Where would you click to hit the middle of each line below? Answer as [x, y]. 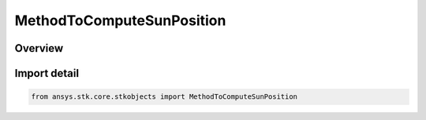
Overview [39, 48]
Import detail [47, 73]
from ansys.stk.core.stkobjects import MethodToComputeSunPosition [164, 97]
